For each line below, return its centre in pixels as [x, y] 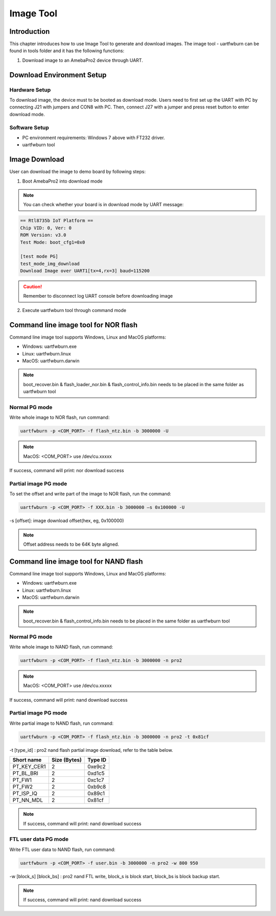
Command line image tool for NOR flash [74, 325]
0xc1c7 [96, 780]
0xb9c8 [97, 787]
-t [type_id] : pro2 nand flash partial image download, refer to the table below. [91, 750]
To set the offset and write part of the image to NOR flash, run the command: [90, 494]
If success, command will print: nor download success [67, 471]
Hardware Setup [30, 90]
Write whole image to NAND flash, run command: [61, 646]
